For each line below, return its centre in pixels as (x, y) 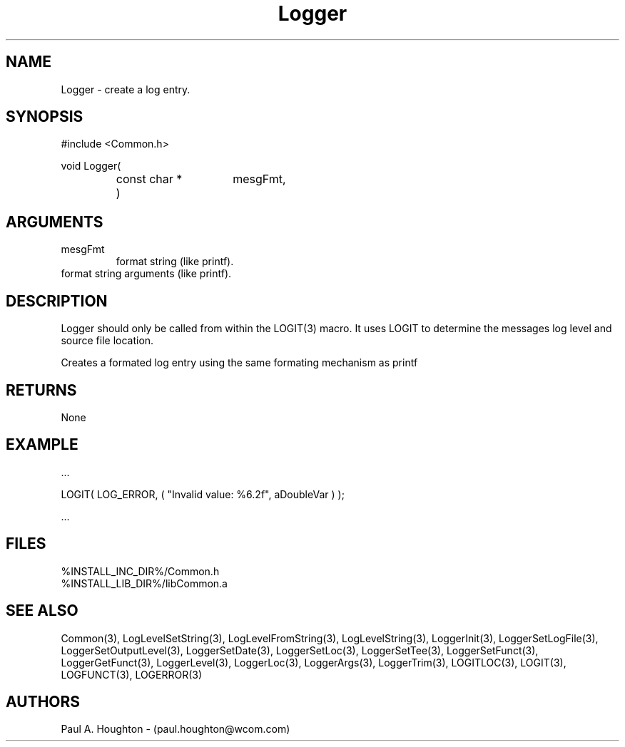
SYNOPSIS (45, 117)
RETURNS (41, 390)
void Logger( (91, 166)
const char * (149, 179)
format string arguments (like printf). (146, 274)
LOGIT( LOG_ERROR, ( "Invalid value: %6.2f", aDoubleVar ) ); (203, 494)
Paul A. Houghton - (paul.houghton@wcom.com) (176, 729)
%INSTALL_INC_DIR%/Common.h (140, 571)
